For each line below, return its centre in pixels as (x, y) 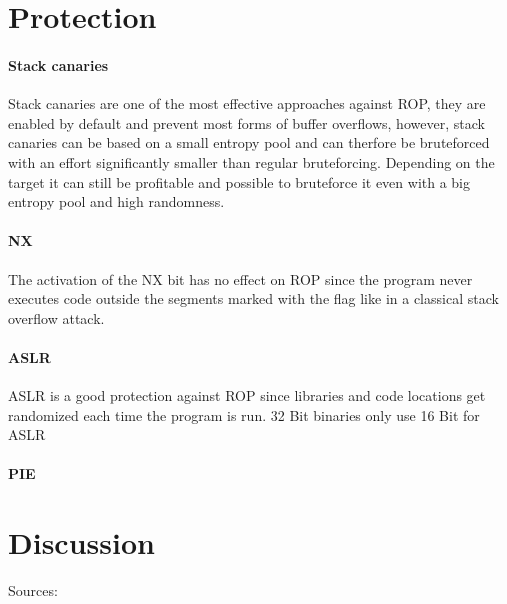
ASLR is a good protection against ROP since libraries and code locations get (247, 395)
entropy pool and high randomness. (116, 201)
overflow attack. (56, 317)
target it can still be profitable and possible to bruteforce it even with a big (239, 181)
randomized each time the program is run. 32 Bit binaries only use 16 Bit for (244, 414)
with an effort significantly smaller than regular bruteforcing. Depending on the (251, 161)
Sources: (33, 590)
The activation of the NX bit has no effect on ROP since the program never (240, 278)
